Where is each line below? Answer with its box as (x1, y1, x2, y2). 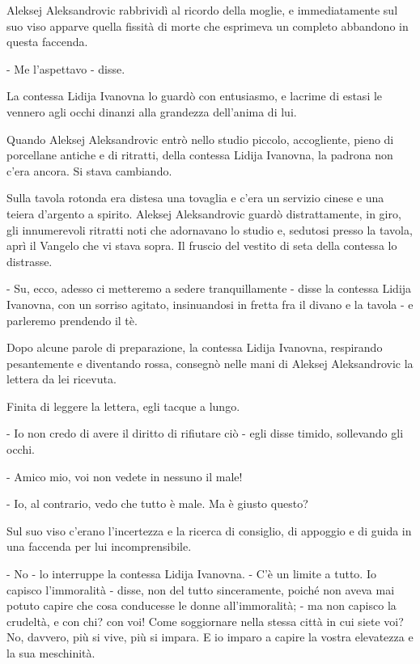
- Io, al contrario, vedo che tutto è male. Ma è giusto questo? (6, 495, 308, 512)
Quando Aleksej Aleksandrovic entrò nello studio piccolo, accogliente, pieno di (6, 130, 394, 147)
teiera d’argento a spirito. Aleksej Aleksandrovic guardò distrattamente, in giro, (6, 205, 401, 222)
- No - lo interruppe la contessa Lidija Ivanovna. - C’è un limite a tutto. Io (6, 565, 376, 582)
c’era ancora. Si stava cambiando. (6, 162, 172, 179)
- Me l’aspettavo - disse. (6, 60, 125, 77)
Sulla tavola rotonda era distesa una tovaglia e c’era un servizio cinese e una (6, 189, 384, 206)
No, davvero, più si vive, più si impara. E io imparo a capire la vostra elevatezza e (6, 628, 414, 645)
